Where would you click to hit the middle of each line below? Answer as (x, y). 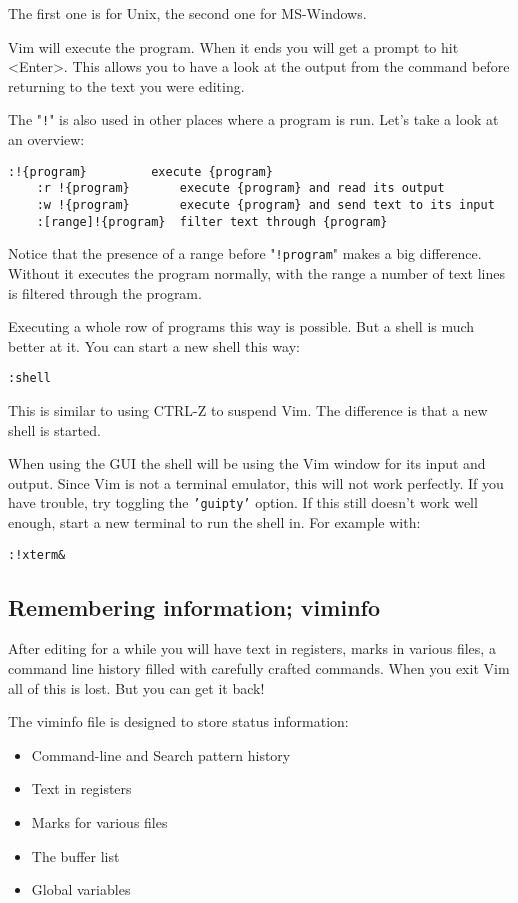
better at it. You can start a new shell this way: (154, 345)
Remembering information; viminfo (194, 606)
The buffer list (75, 855)
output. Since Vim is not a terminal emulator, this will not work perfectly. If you (256, 482)
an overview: (46, 139)
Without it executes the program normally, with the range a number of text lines (256, 272)
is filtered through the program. (105, 292)
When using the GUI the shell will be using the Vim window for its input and (247, 463)
